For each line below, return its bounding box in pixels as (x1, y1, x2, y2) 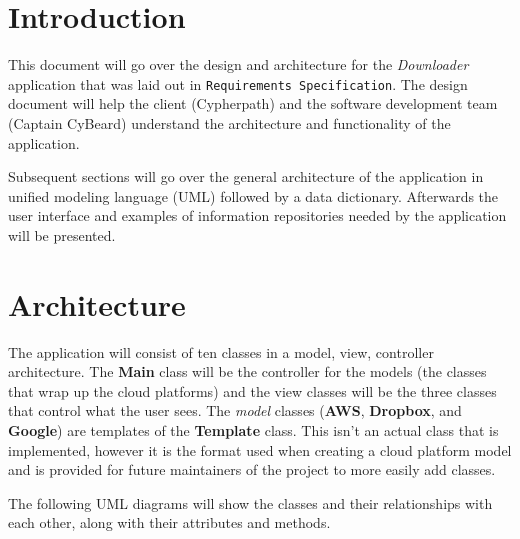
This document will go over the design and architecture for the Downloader (8, 54, 469, 75)
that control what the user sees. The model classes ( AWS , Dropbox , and (8, 400, 462, 421)
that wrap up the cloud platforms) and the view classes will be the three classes (8, 380, 497, 401)
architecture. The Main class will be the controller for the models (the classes (8, 361, 487, 382)
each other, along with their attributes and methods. (8, 512, 331, 533)
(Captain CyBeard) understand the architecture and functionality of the (8, 112, 451, 133)
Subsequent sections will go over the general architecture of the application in (8, 166, 484, 187)
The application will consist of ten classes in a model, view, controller (8, 341, 434, 362)
